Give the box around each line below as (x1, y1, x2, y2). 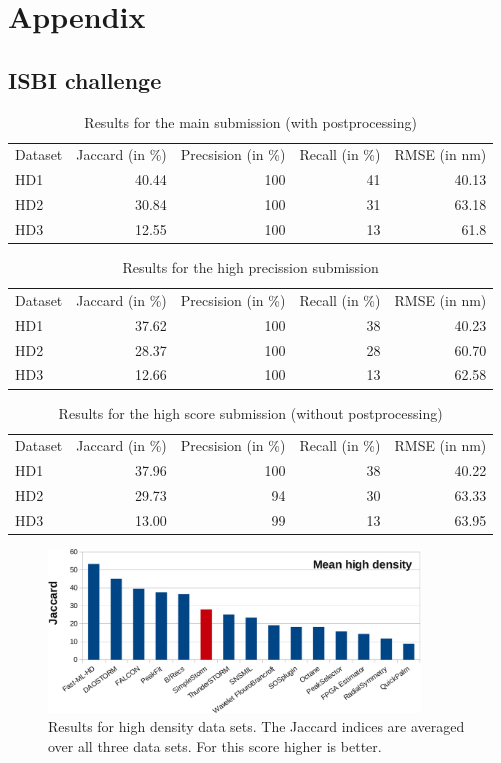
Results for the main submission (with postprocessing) (84, 111, 417, 132)
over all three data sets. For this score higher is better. (48, 735, 382, 756)
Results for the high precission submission (122, 257, 379, 278)
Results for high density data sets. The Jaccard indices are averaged (48, 716, 465, 737)
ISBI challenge (8, 64, 162, 95)
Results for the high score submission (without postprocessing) (58, 402, 443, 423)
